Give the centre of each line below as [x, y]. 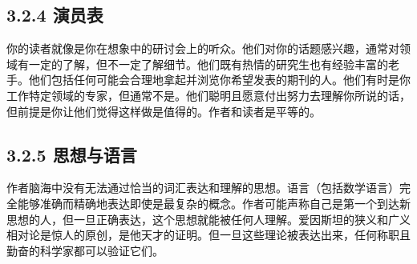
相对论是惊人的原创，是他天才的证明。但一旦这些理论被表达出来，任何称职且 [208, 235]
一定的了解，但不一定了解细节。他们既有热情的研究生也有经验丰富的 [208, 64]
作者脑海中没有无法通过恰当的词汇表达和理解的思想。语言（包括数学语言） [203, 188]
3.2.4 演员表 [55, 15]
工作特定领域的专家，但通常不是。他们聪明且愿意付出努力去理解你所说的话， [208, 95]
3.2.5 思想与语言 [72, 154]
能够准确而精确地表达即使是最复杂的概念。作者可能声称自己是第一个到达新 [214, 203]
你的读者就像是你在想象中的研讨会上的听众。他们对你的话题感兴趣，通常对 [203, 48]
